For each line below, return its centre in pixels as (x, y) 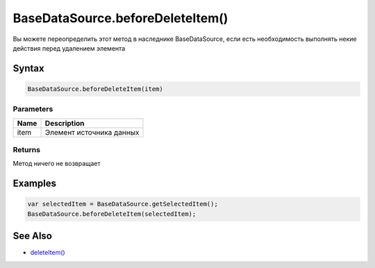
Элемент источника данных (92, 132)
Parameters (33, 109)
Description (65, 123)
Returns (27, 150)
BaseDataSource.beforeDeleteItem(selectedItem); (112, 214)
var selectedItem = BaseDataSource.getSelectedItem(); (123, 204)
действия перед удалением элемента (69, 48)
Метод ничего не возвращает (57, 164)
